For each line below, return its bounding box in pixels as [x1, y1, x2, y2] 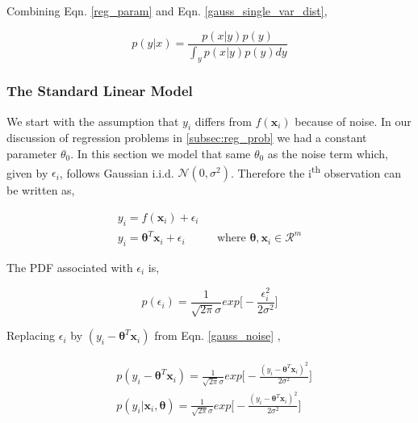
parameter [6, 144, 57, 161]
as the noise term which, [267, 144, 388, 161]
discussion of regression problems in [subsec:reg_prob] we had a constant [6, 129, 367, 146]
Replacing [6, 327, 56, 344]
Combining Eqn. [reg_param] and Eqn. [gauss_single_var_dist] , [6, 2, 328, 19]
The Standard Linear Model [6, 81, 193, 101]
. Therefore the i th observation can [230, 161, 402, 181]
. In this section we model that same [70, 144, 251, 161]
